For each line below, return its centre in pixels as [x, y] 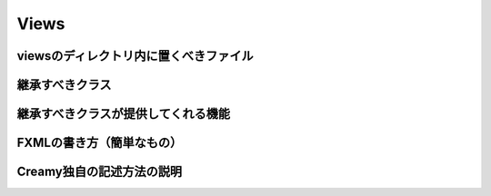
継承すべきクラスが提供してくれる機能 [124, 114]
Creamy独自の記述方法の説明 [99, 172]
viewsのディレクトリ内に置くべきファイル [135, 56]
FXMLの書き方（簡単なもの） [100, 143]
